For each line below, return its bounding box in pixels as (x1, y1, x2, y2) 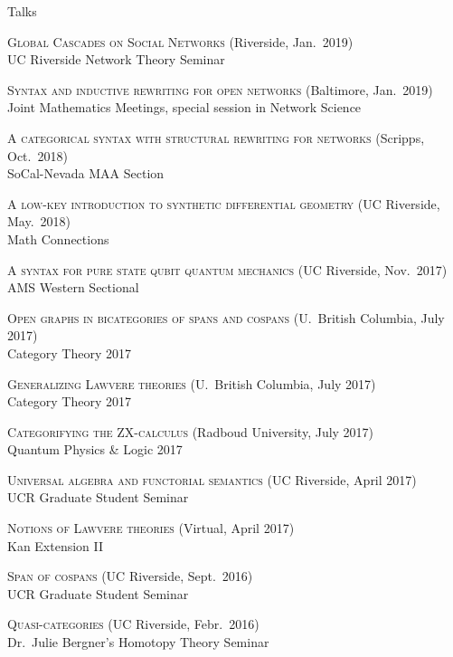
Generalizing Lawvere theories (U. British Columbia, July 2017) (7, 374, 376, 393)
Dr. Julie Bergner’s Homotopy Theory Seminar (7, 633, 269, 652)
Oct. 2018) (7, 146, 68, 165)
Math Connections (7, 229, 109, 248)
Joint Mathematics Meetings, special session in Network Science (7, 98, 362, 117)
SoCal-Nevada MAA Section (7, 164, 165, 183)
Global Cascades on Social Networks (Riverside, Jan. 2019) (7, 32, 354, 51)
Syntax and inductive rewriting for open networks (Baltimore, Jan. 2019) (7, 80, 433, 99)
